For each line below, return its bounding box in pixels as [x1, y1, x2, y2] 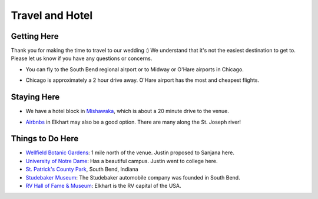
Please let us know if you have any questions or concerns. [11, 55, 153, 62]
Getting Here [11, 31, 59, 41]
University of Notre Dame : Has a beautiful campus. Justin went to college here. [25, 157, 218, 164]
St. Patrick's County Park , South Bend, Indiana [25, 165, 138, 173]
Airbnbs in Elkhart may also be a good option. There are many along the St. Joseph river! [25, 118, 241, 125]
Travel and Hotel [11, 9, 93, 22]
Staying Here [11, 92, 60, 102]
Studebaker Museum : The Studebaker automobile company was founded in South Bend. [25, 174, 241, 181]
